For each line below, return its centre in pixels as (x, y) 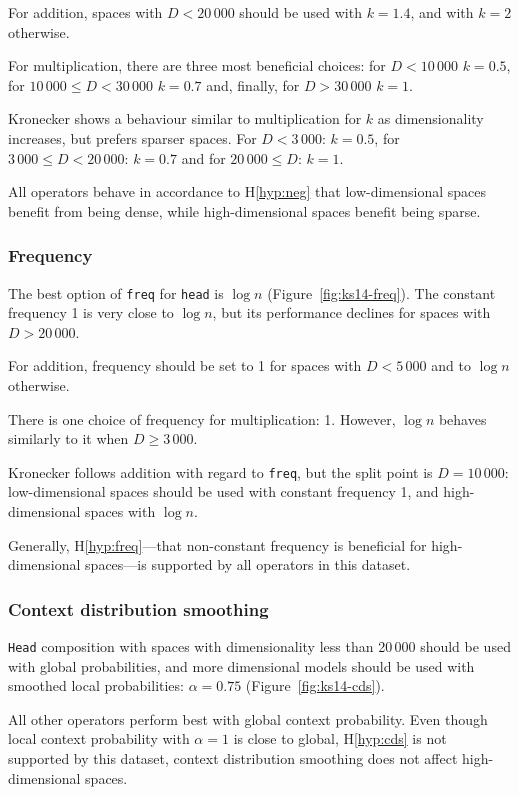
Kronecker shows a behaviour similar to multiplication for (185, 118)
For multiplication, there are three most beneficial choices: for (197, 65)
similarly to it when (68, 438)
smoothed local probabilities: (96, 685)
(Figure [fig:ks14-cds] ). (315, 685)
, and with (442, 12)
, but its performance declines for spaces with (351, 312)
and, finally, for (253, 84)
